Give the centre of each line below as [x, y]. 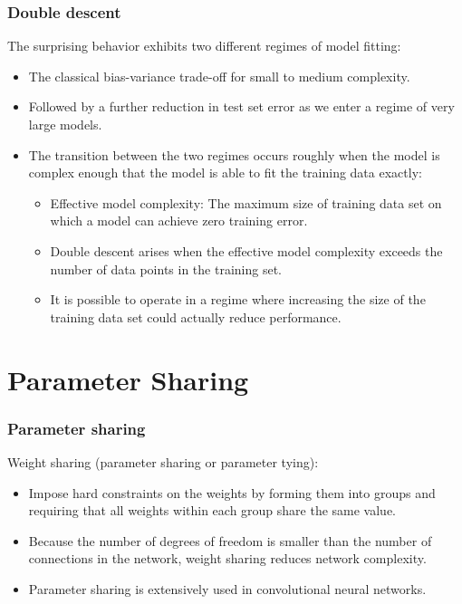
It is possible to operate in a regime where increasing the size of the [238, 299]
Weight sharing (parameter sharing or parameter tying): [163, 461]
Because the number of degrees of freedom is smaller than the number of [230, 540]
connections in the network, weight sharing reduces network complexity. [227, 558]
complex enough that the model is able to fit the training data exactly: [225, 173]
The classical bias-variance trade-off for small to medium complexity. [219, 76]
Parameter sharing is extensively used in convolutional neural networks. [227, 588]
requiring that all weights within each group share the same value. [212, 510]
